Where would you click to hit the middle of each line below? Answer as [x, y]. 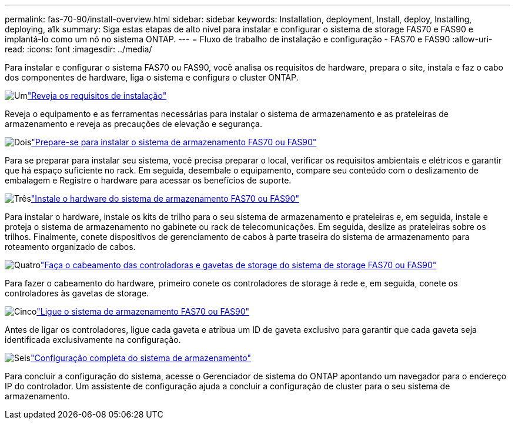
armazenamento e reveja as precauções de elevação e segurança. [133, 124]
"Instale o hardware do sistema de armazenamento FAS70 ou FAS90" [165, 198]
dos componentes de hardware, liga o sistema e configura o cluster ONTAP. [152, 77]
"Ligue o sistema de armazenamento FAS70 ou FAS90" [143, 311]
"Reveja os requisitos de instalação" [97, 96]
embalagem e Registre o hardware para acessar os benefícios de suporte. [148, 180]
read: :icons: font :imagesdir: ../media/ [78, 49]
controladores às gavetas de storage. [77, 293]
